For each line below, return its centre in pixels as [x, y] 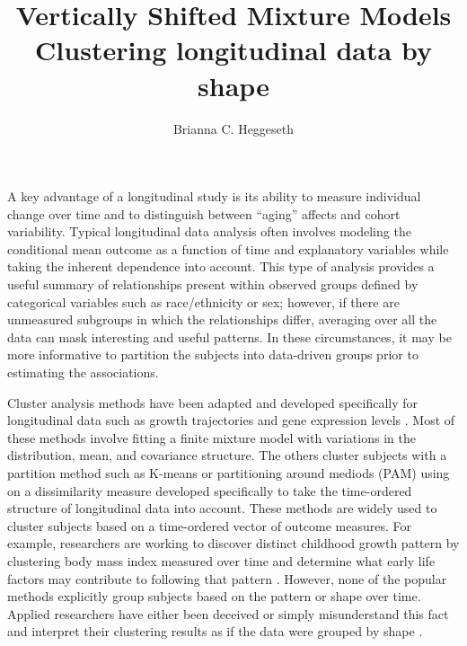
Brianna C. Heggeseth [233, 128]
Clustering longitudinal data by [233, 50]
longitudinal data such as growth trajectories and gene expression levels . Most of [231, 420]
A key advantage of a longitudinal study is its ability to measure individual [214, 196]
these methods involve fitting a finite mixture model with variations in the [211, 437]
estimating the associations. [83, 372]
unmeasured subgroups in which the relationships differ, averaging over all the [222, 319]
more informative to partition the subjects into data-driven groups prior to [213, 354]
